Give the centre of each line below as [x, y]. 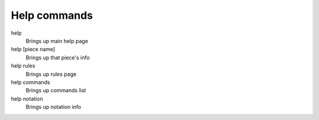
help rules [23, 66]
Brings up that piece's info [58, 57]
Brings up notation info [53, 107]
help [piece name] [33, 49]
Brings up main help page [57, 41]
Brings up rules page [51, 74]
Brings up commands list [56, 91]
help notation [27, 99]
